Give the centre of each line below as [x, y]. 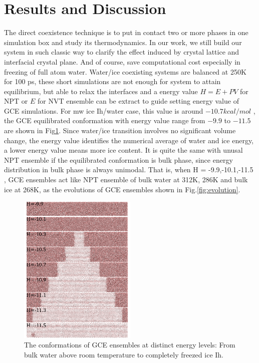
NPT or [16, 101]
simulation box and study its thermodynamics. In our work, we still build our [123, 42]
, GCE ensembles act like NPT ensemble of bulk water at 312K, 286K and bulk [126, 179]
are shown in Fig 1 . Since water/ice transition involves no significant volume [120, 130]
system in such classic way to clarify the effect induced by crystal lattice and [122, 52]
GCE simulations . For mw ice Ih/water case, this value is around [104, 110]
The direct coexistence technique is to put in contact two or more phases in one [126, 32]
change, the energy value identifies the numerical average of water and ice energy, [129, 140]
